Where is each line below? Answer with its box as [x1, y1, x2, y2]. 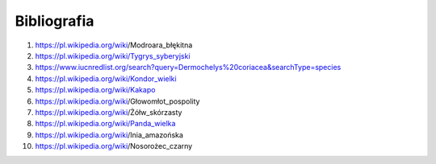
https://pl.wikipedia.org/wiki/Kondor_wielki [35, 73, 177, 84]
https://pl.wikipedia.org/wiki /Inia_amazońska [35, 129, 183, 140]
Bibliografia [15, 12, 94, 30]
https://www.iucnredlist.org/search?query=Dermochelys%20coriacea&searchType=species [35, 63, 342, 72]
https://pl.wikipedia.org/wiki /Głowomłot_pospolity [35, 96, 200, 106]
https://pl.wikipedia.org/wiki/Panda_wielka [35, 119, 176, 129]
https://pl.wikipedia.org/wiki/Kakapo [35, 85, 156, 95]
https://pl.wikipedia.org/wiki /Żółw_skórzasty [35, 107, 182, 117]
